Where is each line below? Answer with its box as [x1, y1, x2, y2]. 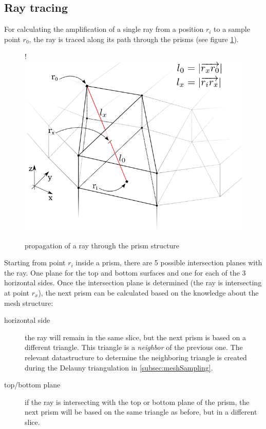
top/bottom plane [4, 379, 61, 390]
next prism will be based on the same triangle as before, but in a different [25, 406, 257, 417]
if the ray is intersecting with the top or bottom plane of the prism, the [25, 396, 250, 407]
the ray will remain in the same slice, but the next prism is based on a [25, 331, 246, 342]
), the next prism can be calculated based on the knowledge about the [38, 287, 259, 298]
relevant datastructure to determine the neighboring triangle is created [25, 352, 247, 362]
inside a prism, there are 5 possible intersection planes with [75, 257, 262, 268]
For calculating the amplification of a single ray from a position [4, 24, 204, 34]
